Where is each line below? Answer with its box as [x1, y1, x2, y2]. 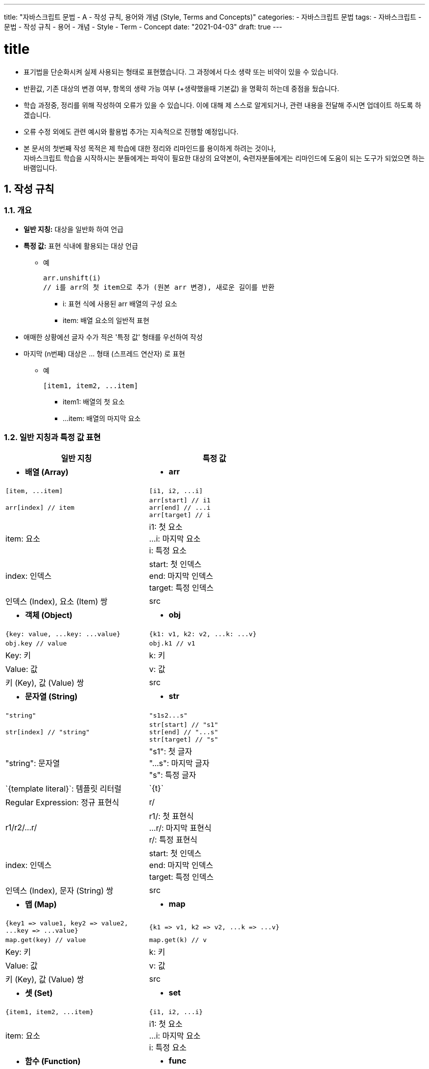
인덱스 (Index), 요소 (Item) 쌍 [5, 597, 108, 607]
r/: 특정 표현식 [149, 835, 198, 845]
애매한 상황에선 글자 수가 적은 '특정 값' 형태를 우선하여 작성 [24, 332, 203, 341]
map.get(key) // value [5, 936, 86, 944]
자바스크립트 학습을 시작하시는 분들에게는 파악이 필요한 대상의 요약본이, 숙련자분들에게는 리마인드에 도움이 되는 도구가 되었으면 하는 [24, 153, 425, 162]
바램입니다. [24, 163, 57, 172]
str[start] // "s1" [149, 721, 218, 729]
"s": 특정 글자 [149, 770, 196, 780]
